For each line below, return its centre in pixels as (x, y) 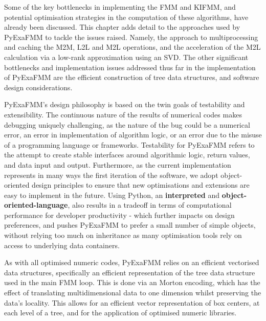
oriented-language (36, 205)
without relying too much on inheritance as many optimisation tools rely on (123, 235)
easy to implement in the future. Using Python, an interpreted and (112, 195)
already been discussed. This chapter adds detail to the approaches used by (122, 27)
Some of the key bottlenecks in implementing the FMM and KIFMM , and (120, 7)
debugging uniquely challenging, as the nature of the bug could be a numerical (127, 124)
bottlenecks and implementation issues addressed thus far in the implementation (130, 67)
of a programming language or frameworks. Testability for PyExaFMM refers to (129, 144)
